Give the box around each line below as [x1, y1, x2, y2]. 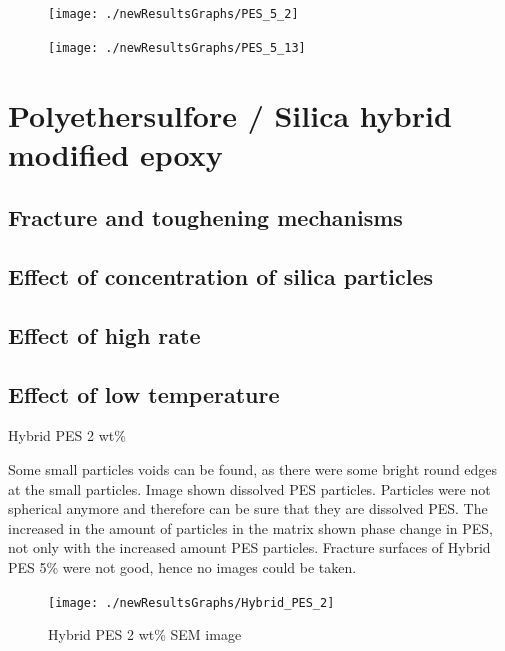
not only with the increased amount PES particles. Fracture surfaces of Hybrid [8, 537, 491, 558]
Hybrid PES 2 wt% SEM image [48, 624, 242, 645]
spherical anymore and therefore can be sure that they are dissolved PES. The [8, 498, 488, 519]
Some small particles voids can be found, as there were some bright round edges [8, 459, 498, 480]
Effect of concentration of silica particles [8, 261, 434, 292]
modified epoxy [8, 133, 223, 174]
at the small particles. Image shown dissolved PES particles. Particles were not [8, 478, 491, 499]
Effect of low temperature [8, 378, 280, 409]
